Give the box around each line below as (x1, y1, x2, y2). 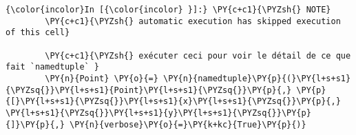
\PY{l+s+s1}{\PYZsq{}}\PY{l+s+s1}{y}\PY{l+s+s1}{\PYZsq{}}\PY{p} (6, 107, 311, 118)
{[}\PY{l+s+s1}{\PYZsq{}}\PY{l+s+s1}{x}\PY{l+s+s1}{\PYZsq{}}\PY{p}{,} (6, 96, 341, 107)
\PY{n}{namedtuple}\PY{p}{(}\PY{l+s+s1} (163, 73, 351, 83)
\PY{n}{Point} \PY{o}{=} (45, 73, 158, 83)
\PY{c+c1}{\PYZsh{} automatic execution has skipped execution (45, 16, 341, 26)
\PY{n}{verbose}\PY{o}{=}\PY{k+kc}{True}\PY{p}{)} (70, 119, 306, 129)
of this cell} (6, 28, 70, 38)
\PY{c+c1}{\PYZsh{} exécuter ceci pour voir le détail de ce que (45, 50, 351, 61)
